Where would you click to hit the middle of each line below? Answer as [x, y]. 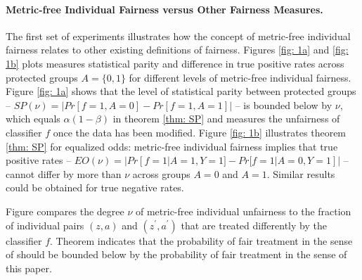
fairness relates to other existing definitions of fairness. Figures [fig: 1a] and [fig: [177, 50]
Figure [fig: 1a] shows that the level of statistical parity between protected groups [181, 91]
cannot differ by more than [64, 173]
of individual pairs [45, 225]
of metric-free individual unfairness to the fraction [244, 211]
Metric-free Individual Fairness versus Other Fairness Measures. [164, 9]
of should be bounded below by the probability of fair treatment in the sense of [176, 254]
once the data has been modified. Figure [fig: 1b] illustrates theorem [200, 132]
